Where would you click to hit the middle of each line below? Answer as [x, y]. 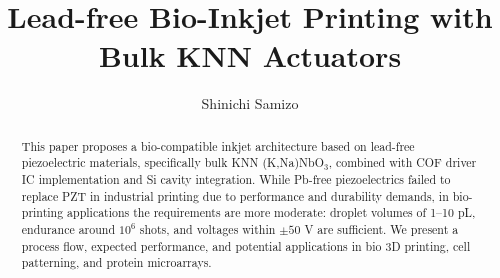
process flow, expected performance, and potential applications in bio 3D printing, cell [246, 245]
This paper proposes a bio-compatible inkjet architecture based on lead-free [218, 145]
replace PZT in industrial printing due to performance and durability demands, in [235, 195]
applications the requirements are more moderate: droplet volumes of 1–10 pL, [271, 212]
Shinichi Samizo [250, 103]
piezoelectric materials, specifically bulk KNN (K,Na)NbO [172, 162]
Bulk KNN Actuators [250, 55]
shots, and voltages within [207, 228]
